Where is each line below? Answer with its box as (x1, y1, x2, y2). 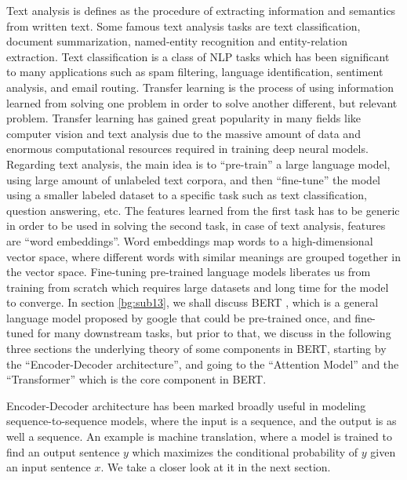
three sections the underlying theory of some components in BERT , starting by (6, 340, 387, 357)
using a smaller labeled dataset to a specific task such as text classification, (6, 187, 367, 203)
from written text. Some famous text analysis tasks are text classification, (6, 17, 361, 34)
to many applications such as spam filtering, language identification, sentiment (6, 64, 383, 80)
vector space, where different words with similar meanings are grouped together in (6, 248, 402, 264)
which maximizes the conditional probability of (132, 443, 358, 460)
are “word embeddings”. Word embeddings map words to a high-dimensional (6, 232, 373, 249)
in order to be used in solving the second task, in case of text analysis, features (6, 217, 386, 234)
